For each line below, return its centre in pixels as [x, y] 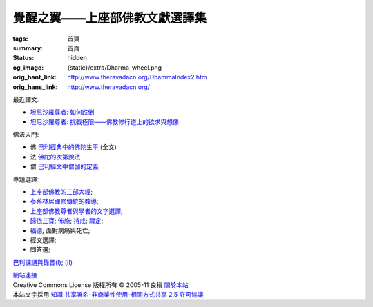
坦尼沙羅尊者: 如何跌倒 [62, 112]
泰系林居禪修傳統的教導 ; [65, 201]
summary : [28, 48]
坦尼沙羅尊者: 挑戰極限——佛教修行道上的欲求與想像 [104, 121]
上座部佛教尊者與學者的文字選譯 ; [77, 211]
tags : [20, 39]
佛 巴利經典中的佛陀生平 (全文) [74, 147]
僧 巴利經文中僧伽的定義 [64, 166]
